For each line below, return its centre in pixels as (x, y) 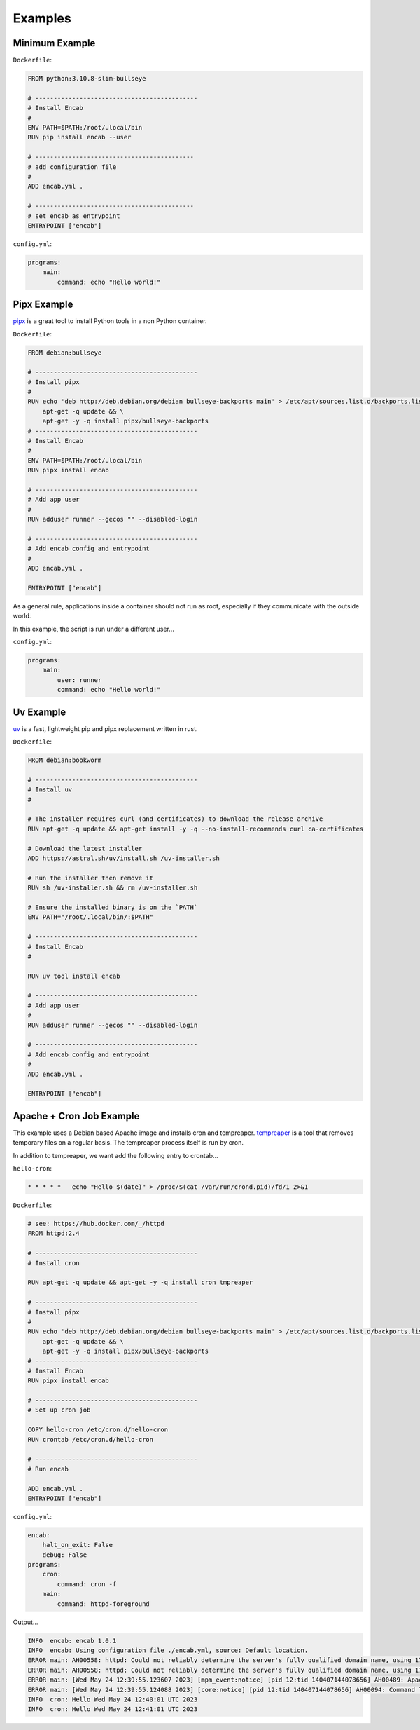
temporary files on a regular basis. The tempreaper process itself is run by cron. (128, 1143)
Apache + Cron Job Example (76, 1116)
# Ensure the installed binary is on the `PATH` (113, 907)
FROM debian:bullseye (65, 353)
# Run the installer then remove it (91, 878)
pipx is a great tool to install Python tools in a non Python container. (110, 321)
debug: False (65, 1555)
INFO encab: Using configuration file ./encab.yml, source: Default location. (168, 1650)
